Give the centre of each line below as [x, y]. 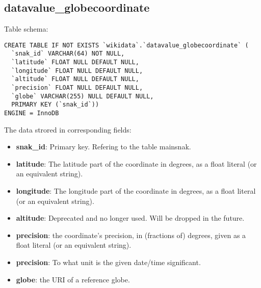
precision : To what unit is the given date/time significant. [108, 262]
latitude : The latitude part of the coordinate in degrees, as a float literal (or [136, 163]
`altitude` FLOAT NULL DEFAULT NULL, [75, 79]
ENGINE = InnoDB [32, 113]
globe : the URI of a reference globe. [73, 279]
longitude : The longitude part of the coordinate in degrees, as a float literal [136, 191]
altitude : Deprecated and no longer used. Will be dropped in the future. [130, 218]
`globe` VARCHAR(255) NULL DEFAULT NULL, [83, 96]
